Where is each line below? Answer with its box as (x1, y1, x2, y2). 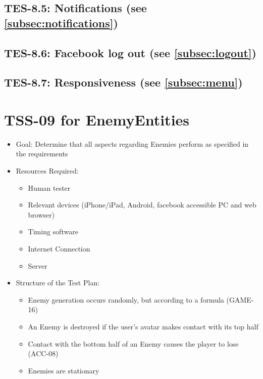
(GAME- (226, 294, 254, 305)
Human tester (28, 182, 71, 193)
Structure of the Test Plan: (16, 277, 100, 288)
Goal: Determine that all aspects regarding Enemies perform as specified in (16, 138, 249, 149)
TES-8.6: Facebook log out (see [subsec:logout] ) (4, 45, 256, 60)
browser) (28, 209, 55, 220)
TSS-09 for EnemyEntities (4, 109, 190, 130)
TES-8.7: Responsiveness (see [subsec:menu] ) (4, 74, 243, 90)
